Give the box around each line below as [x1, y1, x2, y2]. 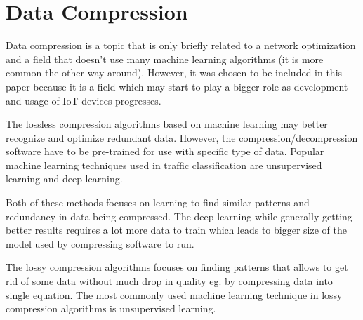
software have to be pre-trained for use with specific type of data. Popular [6, 144, 324, 159]
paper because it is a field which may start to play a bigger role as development [6, 79, 348, 93]
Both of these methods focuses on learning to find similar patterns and [6, 195, 310, 210]
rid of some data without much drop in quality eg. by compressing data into [6, 274, 333, 288]
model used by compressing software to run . [6, 236, 194, 251]
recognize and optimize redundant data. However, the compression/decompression [6, 130, 358, 145]
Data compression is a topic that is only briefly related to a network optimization [6, 38, 356, 53]
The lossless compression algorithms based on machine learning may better [6, 116, 328, 131]
